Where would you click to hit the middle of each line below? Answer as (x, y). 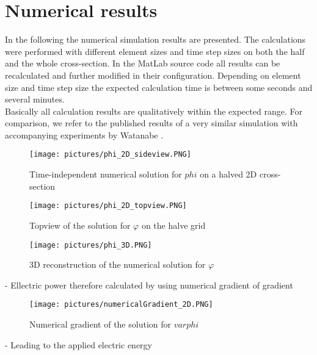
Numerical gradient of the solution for (100, 324)
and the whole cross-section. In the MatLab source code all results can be (143, 63)
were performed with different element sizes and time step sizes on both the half (155, 51)
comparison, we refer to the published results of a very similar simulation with (151, 123)
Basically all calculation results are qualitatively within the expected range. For (154, 111)
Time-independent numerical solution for (106, 174)
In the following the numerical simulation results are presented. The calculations (155, 39)
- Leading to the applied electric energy (78, 344)
